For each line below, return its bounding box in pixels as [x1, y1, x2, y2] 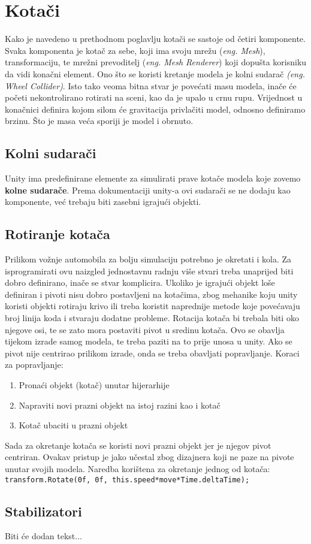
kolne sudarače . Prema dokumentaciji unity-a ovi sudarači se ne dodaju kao [5, 183, 291, 196]
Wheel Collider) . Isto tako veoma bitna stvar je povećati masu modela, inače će [5, 79, 297, 92]
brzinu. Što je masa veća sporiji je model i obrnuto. [5, 114, 194, 127]
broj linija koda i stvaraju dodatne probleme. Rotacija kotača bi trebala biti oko [5, 312, 299, 324]
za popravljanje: [5, 358, 64, 371]
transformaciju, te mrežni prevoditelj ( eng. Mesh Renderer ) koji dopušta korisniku [5, 56, 307, 68]
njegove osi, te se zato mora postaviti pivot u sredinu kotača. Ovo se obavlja [5, 323, 285, 336]
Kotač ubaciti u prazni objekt [19, 419, 128, 431]
